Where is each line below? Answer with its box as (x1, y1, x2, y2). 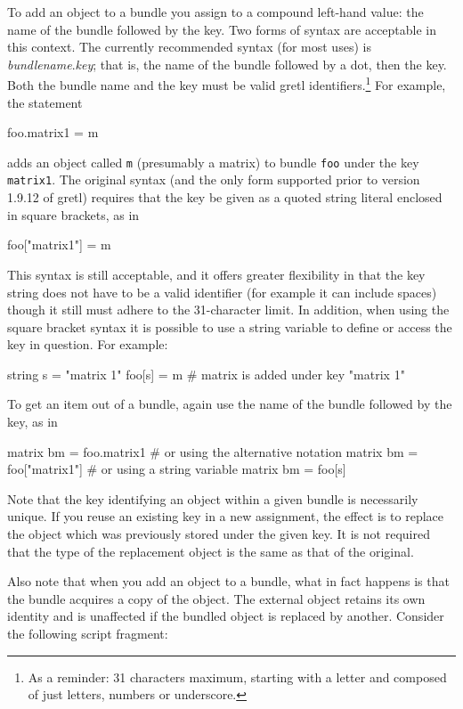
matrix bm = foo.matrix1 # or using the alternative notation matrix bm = (7, 442, 418, 460)
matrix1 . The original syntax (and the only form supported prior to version (7, 170, 420, 189)
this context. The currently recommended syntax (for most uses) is (7, 37, 371, 56)
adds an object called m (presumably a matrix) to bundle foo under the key (7, 152, 419, 171)
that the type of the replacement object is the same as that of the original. (7, 542, 414, 560)
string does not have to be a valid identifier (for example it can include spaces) (7, 282, 437, 301)
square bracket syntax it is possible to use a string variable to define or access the (7, 317, 452, 336)
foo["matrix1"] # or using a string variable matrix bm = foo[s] (7, 460, 346, 478)
